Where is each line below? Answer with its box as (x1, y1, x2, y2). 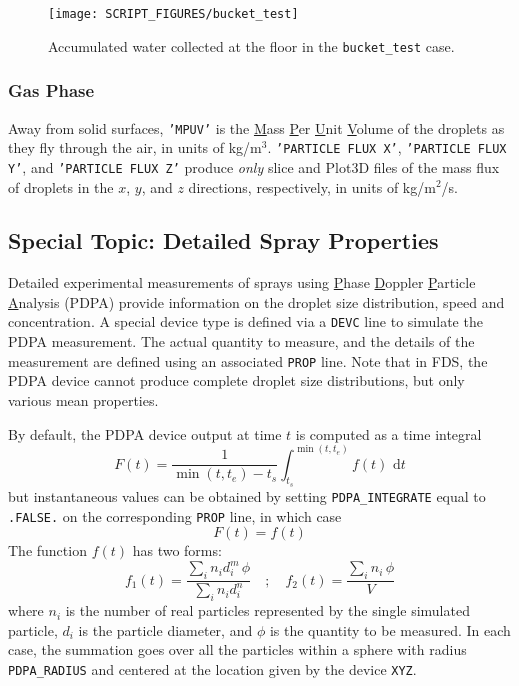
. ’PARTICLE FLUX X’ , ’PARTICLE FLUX (267, 137, 507, 158)
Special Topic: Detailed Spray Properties (8, 225, 439, 256)
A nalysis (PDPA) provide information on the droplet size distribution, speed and (8, 291, 505, 312)
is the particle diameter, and (78, 619, 253, 640)
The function (8, 540, 87, 561)
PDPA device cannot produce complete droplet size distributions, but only (8, 370, 465, 391)
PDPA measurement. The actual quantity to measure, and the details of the (8, 331, 475, 352)
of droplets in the (8, 176, 114, 197)
